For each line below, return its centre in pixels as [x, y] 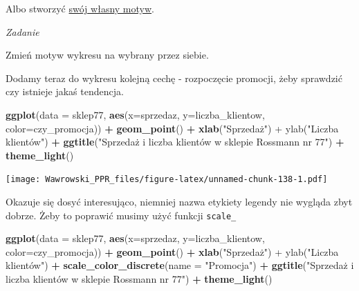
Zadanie [22, 31]
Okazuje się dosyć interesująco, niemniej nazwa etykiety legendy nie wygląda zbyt [179, 201]
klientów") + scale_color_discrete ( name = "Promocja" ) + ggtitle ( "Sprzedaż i [180, 265]
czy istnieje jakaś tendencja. [65, 91]
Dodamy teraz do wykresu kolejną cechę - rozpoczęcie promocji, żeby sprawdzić [174, 78]
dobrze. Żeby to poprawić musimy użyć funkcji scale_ [121, 215]
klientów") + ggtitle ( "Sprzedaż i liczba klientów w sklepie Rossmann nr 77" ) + [175, 142]
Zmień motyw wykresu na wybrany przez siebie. [107, 55]
